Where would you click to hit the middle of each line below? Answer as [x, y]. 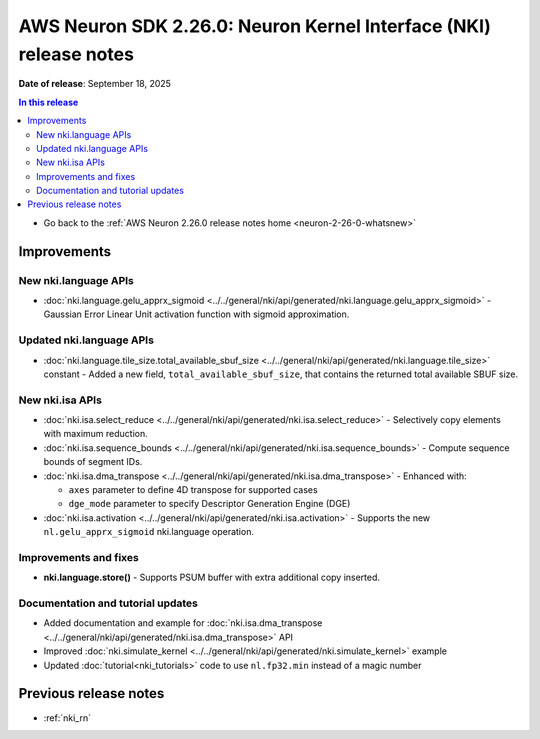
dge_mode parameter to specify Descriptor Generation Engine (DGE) [209, 504]
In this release [48, 102]
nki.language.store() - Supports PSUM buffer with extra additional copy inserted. [211, 577]
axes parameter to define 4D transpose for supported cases [193, 490]
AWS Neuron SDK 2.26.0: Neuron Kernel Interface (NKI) [255, 26]
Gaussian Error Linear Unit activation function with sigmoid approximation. [196, 314]
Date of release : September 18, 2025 [95, 84]
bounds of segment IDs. [93, 462]
